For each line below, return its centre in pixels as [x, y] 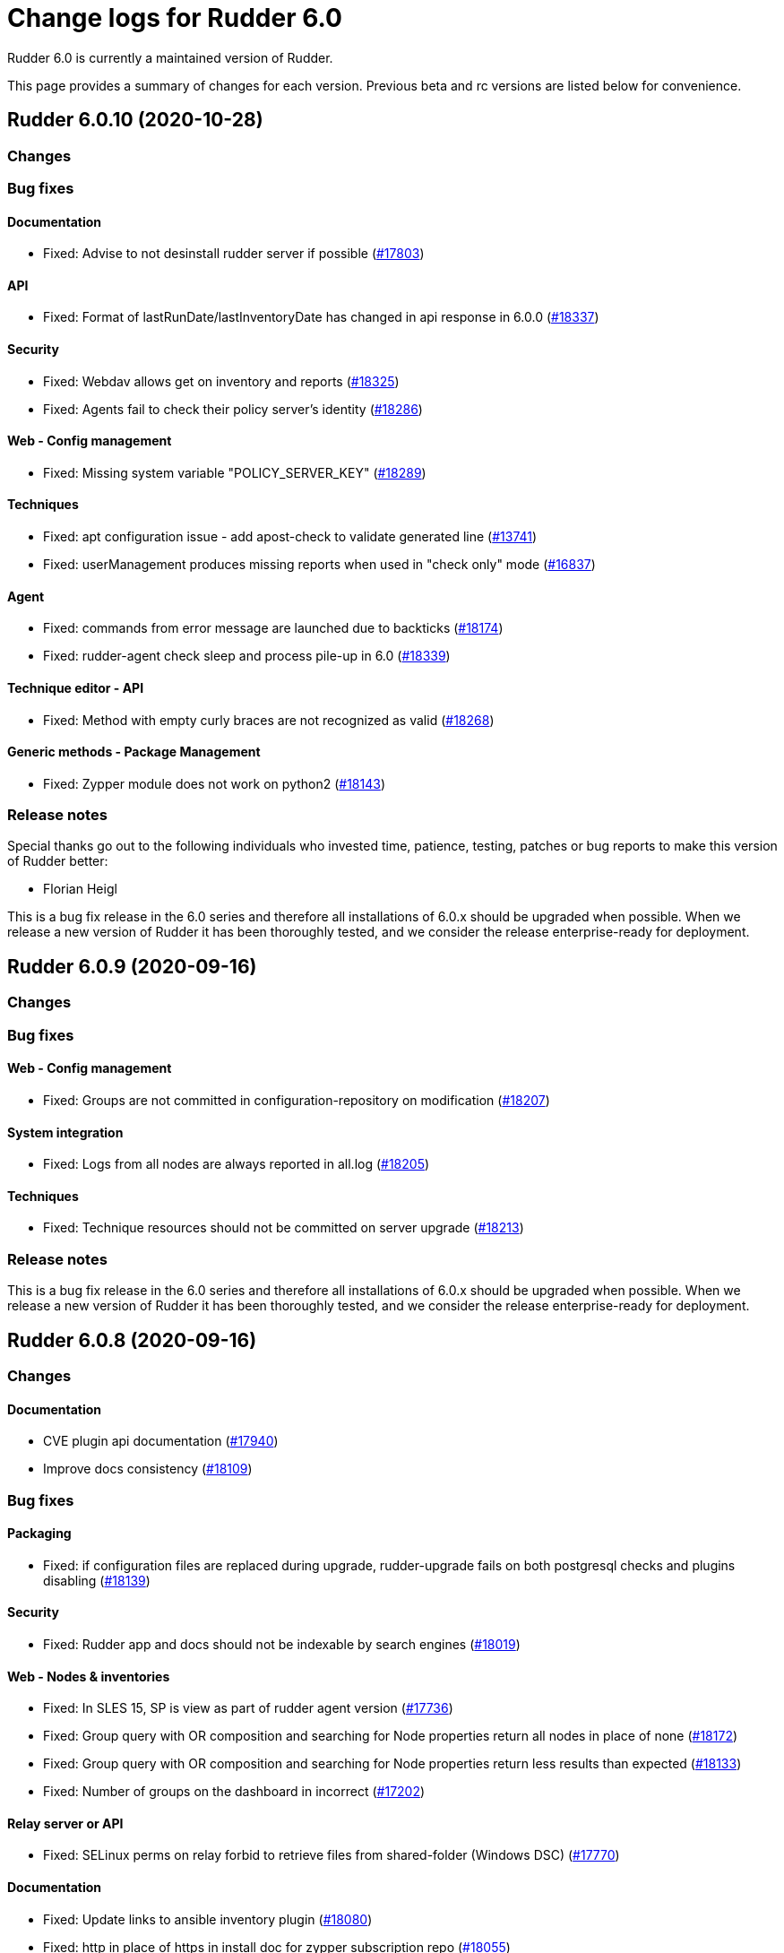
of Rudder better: [58, 861]
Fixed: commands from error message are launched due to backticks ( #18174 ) [273, 628]
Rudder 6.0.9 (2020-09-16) [132, 966]
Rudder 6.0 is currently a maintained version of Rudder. [170, 57]
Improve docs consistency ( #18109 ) [148, 1469]
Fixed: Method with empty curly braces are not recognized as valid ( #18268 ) [269, 720]
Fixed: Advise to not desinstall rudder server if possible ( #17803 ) [234, 254]
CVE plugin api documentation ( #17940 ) [161, 1441]
